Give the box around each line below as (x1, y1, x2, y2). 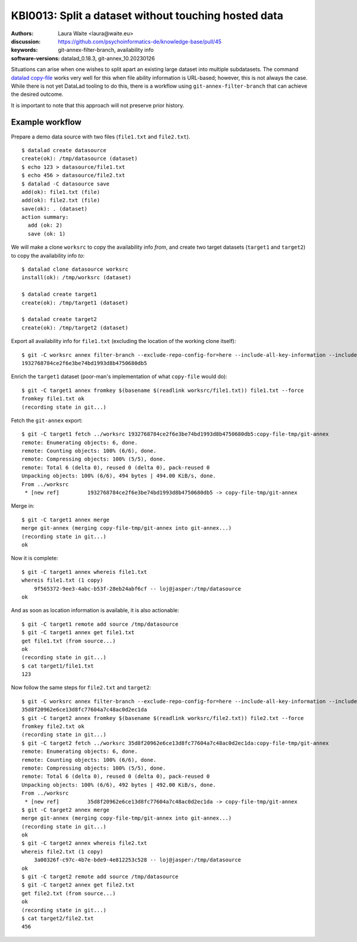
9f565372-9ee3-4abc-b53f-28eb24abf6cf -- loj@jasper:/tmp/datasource (33, 585, 242, 592)
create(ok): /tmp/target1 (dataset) (21, 299, 129, 306)
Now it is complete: (11, 555, 59, 562)
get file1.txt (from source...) (21, 637, 116, 644)
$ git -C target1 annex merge (21, 516, 110, 523)
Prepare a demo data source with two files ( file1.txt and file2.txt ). (11, 133, 190, 140)
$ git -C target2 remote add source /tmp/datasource (21, 873, 178, 880)
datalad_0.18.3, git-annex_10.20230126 (61, 54, 155, 62)
